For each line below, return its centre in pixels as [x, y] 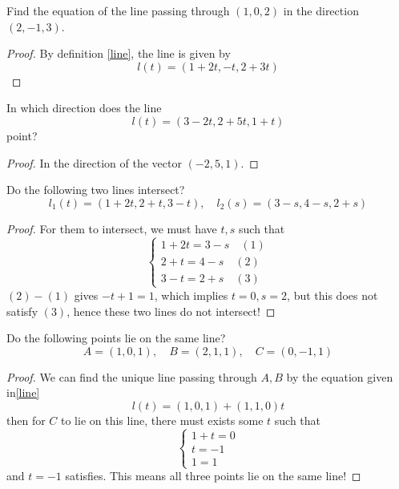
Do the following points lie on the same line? [116, 338]
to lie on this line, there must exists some [162, 420]
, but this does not [332, 295]
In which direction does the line [84, 108]
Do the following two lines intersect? [96, 190]
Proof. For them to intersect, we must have [112, 228]
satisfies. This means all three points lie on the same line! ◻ [213, 476]
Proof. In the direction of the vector [94, 162]
